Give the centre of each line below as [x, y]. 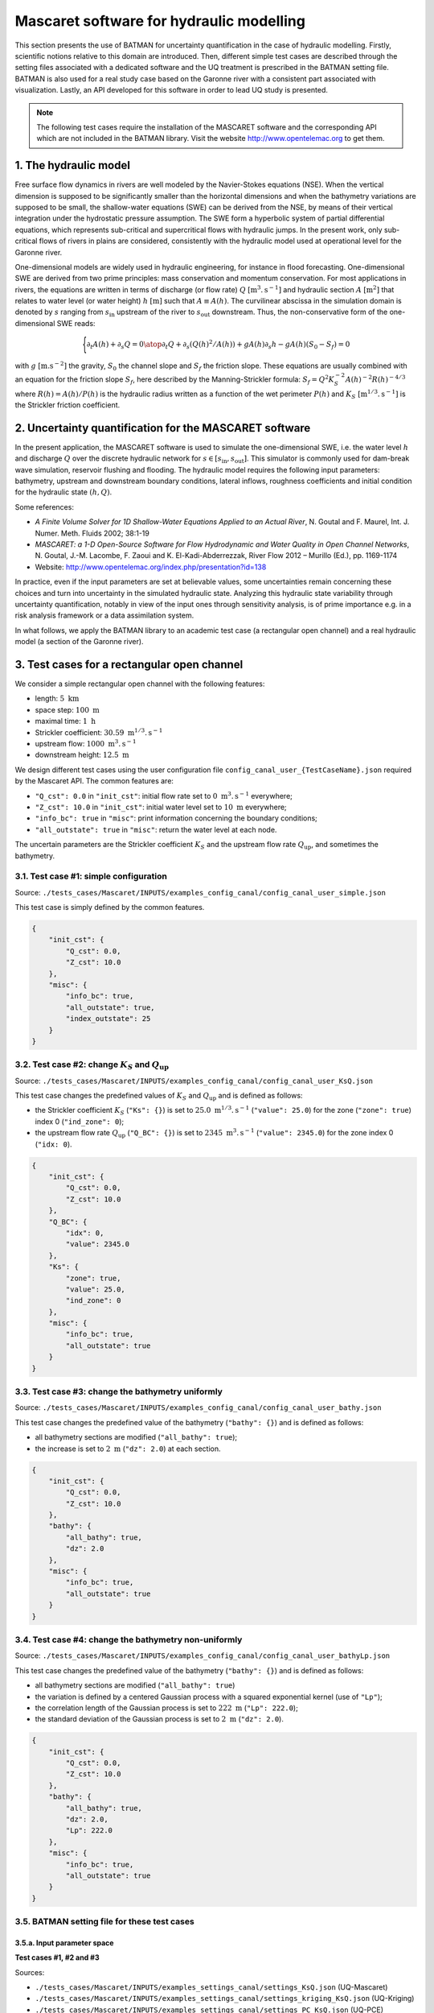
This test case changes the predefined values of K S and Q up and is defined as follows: [159, 1097]
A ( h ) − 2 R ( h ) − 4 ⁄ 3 [375, 379]
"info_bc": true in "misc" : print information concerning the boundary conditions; [176, 818]
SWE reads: [76, 323]
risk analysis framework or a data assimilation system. [104, 615]
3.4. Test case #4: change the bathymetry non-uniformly [129, 1639]
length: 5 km [57, 699]
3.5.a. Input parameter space [64, 1943]
